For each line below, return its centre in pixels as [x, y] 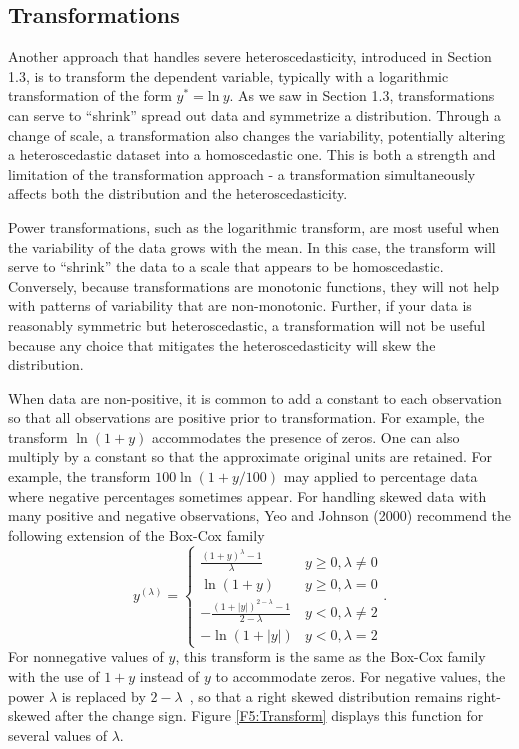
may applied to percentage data [380, 476]
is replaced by [103, 695]
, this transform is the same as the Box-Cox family [330, 656]
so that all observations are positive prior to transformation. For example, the [246, 417]
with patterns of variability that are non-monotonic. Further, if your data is [240, 305]
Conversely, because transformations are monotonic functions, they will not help [253, 285]
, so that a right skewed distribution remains [326, 695]
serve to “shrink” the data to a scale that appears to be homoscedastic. [226, 266]
